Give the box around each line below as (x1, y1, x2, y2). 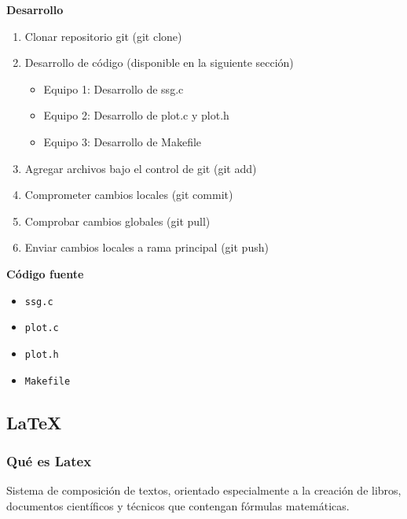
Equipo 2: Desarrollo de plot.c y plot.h (43, 107, 229, 123)
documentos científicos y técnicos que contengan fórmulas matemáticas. (6, 497, 350, 513)
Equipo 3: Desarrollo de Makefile (43, 133, 202, 149)
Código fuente (6, 265, 84, 282)
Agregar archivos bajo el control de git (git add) (24, 160, 257, 176)
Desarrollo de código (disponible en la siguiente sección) (24, 54, 294, 71)
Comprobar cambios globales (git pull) (24, 212, 211, 229)
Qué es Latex (6, 451, 92, 470)
